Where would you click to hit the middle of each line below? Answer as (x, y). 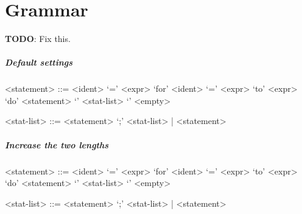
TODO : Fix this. (38, 39)
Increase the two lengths (57, 144)
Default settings (39, 62)
